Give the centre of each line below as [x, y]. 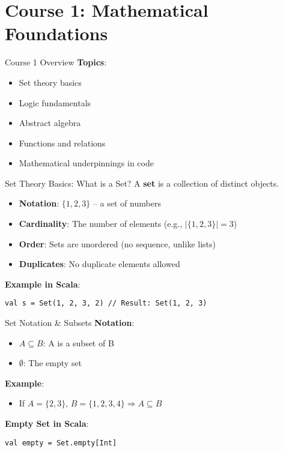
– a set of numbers [127, 203]
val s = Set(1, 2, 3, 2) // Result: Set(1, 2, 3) [106, 303]
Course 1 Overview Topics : [56, 62]
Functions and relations [62, 143]
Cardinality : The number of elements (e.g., [101, 224]
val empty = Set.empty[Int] [61, 443]
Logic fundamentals [55, 102]
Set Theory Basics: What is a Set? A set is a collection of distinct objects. [142, 183]
